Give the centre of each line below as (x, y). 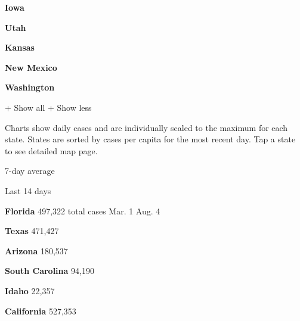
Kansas (20, 47)
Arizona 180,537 (36, 250)
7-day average (30, 171)
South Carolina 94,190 (50, 271)
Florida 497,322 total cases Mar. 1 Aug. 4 (83, 211)
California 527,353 (41, 311)
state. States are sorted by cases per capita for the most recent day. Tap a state (150, 139)
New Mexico (31, 67)
